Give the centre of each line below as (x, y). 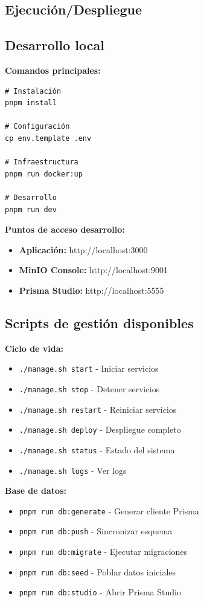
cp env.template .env (48, 138)
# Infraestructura (42, 162)
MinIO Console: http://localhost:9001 (94, 270)
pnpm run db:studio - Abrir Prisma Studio (100, 592)
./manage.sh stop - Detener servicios (89, 388)
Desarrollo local (55, 45)
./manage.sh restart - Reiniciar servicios (98, 409)
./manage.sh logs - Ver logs (73, 470)
